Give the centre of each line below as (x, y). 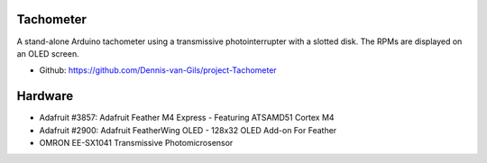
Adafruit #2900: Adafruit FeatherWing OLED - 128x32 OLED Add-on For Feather (188, 130)
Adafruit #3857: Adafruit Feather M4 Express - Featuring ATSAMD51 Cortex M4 (187, 118)
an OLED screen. (48, 53)
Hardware (45, 96)
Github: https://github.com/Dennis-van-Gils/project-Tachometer (158, 70)
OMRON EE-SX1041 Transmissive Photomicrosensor (136, 142)
